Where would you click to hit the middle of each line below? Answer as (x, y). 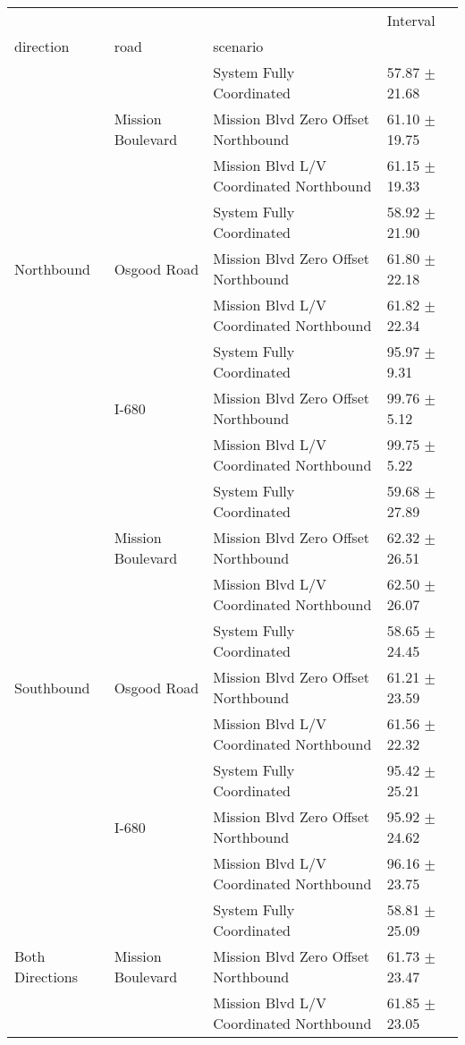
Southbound (52, 687)
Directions (46, 977)
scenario (238, 46)
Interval (411, 20)
